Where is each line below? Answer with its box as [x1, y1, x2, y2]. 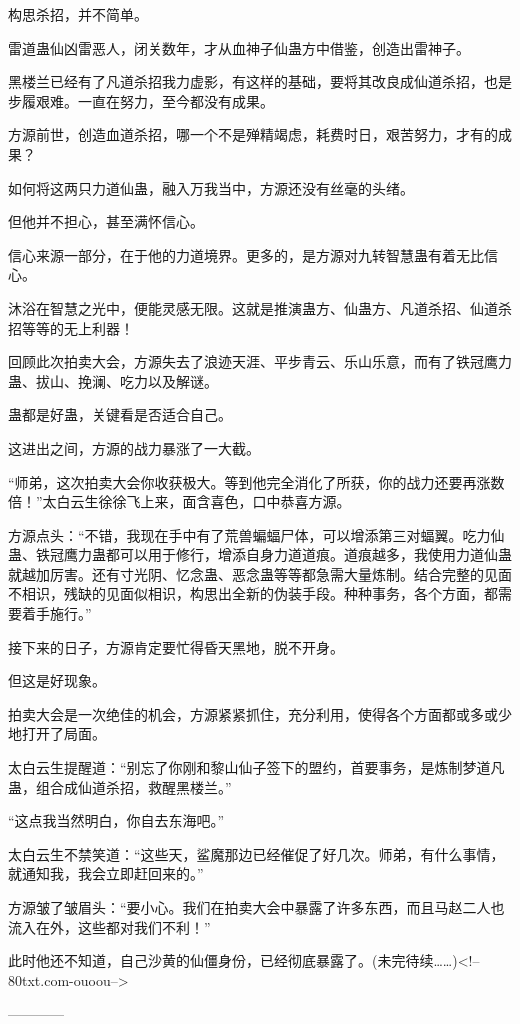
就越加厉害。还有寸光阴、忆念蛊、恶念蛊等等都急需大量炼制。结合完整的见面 [8, 563, 512, 584]
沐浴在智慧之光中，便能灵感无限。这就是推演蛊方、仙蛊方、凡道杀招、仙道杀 [8, 297, 512, 318]
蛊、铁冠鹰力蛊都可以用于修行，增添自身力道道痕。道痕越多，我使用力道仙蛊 [8, 544, 512, 565]
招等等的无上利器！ [8, 317, 134, 338]
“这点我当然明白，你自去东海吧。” [8, 810, 225, 831]
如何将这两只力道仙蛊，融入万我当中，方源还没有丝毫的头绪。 [8, 177, 414, 198]
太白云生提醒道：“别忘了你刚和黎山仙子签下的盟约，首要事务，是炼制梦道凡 [8, 757, 505, 778]
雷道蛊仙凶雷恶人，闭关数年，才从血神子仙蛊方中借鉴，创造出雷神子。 [8, 37, 470, 58]
